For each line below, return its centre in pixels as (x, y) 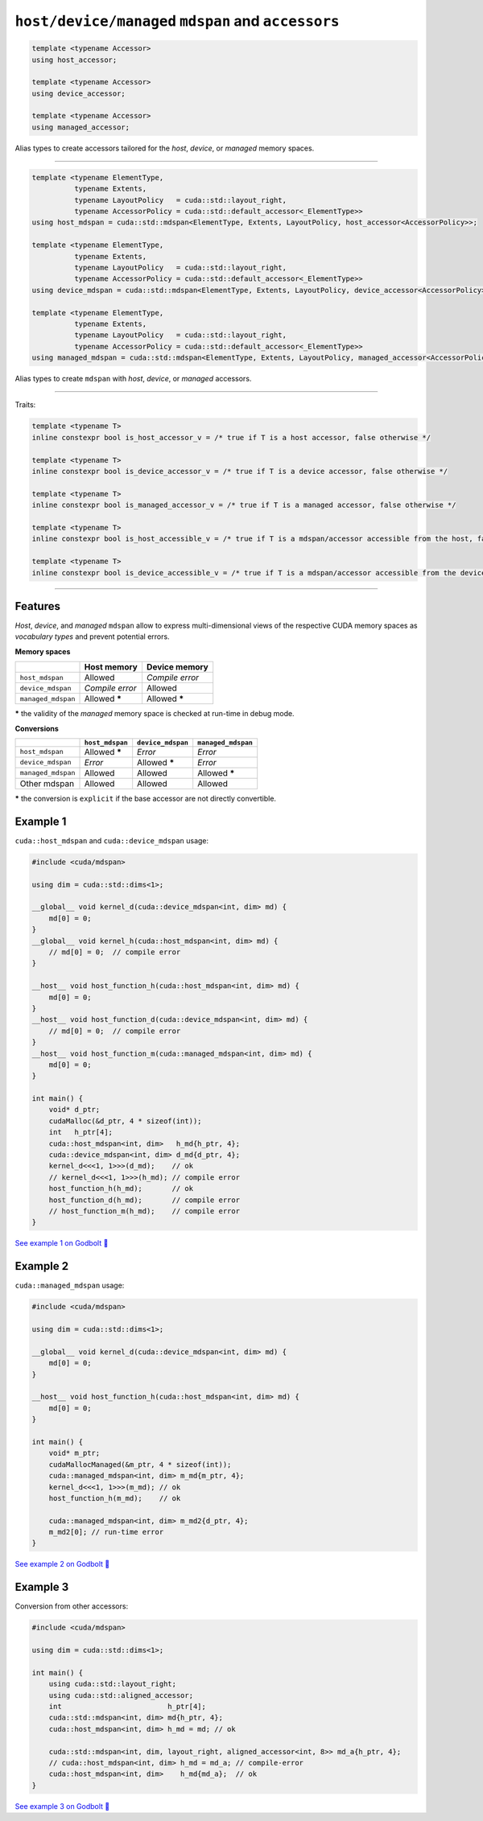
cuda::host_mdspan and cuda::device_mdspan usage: (112, 840)
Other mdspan (47, 783)
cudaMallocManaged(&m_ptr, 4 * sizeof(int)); (140, 1464)
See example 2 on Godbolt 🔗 (62, 1564)
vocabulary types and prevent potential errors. (92, 637)
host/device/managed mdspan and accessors (177, 21)
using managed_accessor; (81, 127)
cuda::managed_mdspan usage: (70, 1285)
